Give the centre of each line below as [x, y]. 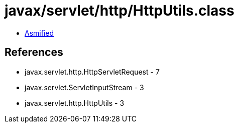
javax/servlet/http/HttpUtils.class [120, 11]
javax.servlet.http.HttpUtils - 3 [75, 103]
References [34, 52]
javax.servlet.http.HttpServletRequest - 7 [92, 72]
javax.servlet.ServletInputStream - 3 [84, 87]
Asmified [39, 33]
